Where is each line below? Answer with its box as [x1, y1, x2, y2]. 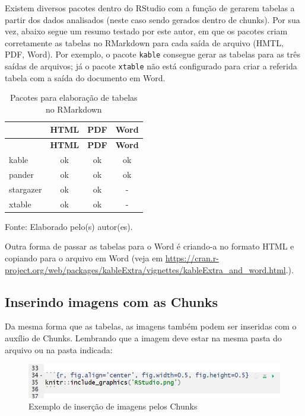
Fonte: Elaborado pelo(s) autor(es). [5, 220, 133, 232]
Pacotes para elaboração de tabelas [9, 91, 138, 104]
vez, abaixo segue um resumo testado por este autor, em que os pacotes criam [5, 25, 288, 37]
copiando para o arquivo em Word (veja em [5, 251, 163, 264]
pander [9, 168, 34, 180]
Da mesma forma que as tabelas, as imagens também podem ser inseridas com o [5, 320, 297, 332]
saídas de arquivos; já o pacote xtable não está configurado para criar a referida [5, 60, 297, 72]
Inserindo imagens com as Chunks [5, 292, 218, 311]
